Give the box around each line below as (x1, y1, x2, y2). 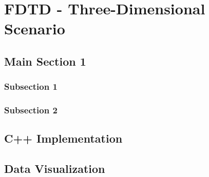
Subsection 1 (4, 80, 58, 93)
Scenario (4, 18, 65, 39)
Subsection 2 (4, 104, 58, 116)
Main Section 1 (4, 53, 86, 69)
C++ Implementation (4, 130, 123, 146)
